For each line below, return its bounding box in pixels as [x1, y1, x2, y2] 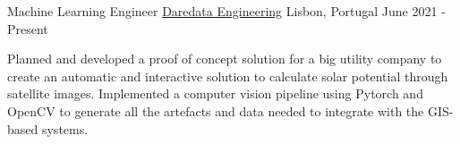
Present [7, 19, 48, 38]
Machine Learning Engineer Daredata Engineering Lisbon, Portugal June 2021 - [7, 2, 446, 20]
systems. [41, 119, 89, 138]
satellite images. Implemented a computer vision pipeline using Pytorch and [7, 84, 423, 103]
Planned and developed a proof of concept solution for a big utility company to [7, 49, 442, 68]
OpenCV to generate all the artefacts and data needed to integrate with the [7, 101, 424, 120]
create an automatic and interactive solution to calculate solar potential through [7, 66, 448, 85]
